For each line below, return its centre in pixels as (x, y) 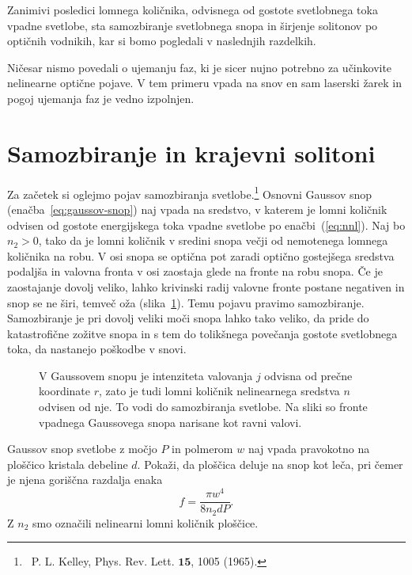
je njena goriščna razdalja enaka (85, 480)
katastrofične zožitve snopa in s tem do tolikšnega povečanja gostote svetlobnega (202, 333)
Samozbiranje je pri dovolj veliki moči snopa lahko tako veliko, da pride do (188, 318)
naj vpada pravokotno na (309, 449)
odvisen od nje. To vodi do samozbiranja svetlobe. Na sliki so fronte (203, 407)
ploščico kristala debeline (68, 464)
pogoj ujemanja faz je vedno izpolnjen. (101, 98)
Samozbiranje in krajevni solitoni (191, 152)
